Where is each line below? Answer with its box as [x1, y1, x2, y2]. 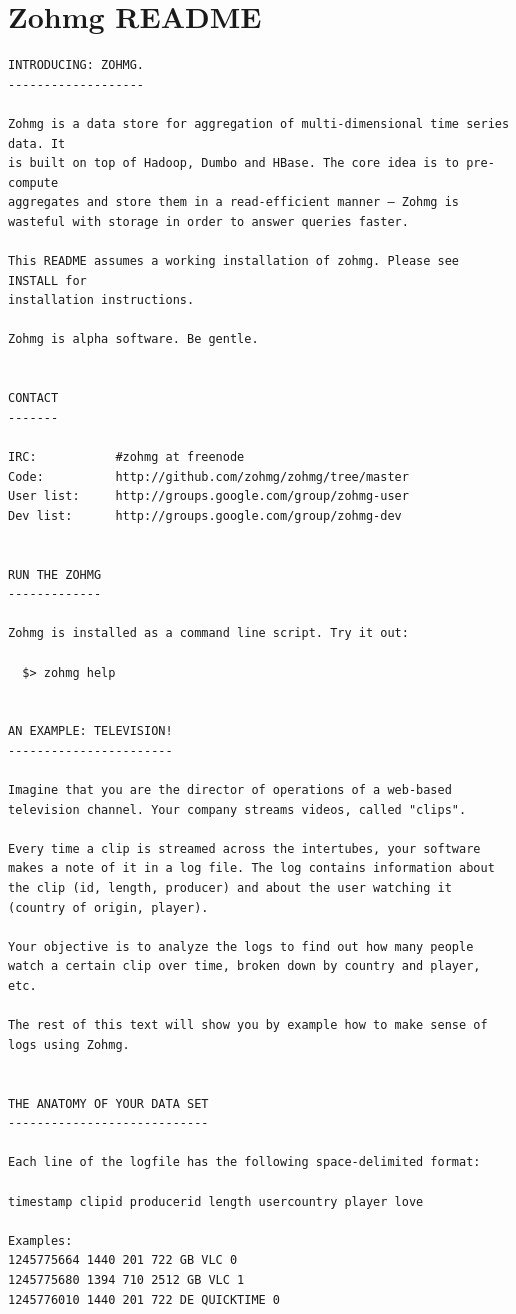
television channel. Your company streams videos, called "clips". [8, 802, 467, 817]
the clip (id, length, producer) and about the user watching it [8, 881, 452, 896]
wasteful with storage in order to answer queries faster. [8, 214, 409, 229]
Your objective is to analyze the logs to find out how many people [8, 939, 474, 954]
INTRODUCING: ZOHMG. [8, 58, 145, 73]
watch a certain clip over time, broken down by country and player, [8, 959, 481, 974]
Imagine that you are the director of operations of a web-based [8, 783, 452, 798]
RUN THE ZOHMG [8, 567, 102, 582]
